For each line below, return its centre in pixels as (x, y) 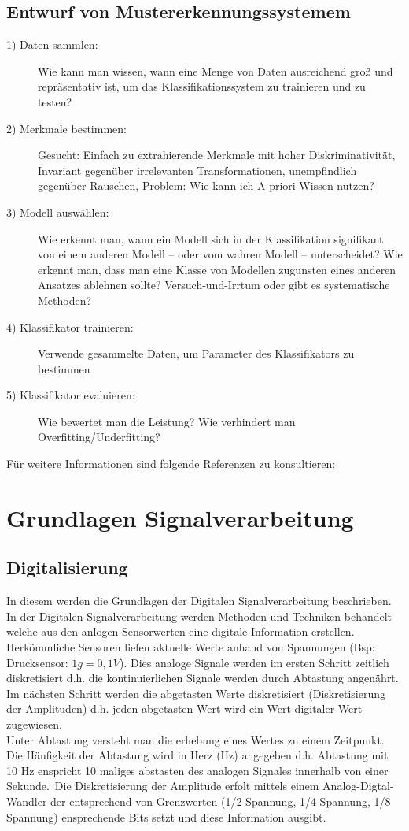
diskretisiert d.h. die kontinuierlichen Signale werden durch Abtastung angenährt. (203, 678)
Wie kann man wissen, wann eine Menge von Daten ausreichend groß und (216, 70)
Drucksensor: (37, 662)
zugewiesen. (34, 724)
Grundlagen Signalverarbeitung (180, 517)
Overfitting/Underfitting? (99, 437)
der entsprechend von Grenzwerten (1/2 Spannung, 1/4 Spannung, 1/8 (221, 801)
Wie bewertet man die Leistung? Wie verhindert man (167, 421)
